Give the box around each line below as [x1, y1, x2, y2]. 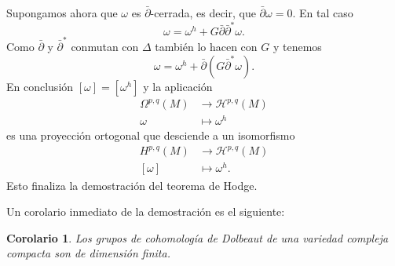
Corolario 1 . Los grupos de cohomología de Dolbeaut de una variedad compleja [6, 229, 389, 246]
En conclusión [6, 78, 74, 94]
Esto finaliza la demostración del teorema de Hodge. [6, 177, 258, 193]
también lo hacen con [155, 38, 258, 55]
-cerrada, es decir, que [150, 5, 256, 20]
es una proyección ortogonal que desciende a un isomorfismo [6, 127, 295, 144]
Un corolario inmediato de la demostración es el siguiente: [6, 203, 285, 220]
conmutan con [71, 38, 139, 55]
